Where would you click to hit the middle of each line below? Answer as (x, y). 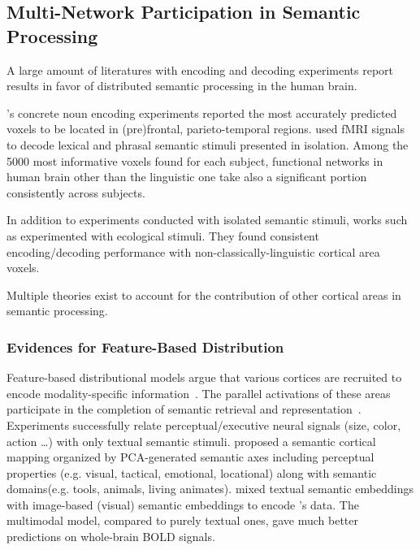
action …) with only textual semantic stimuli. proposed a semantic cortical (191, 441)
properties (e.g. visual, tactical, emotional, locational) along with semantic (192, 472)
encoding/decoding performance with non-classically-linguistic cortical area (193, 251)
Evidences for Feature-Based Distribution (145, 346)
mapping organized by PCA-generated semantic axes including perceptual (191, 457)
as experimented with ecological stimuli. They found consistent (163, 235)
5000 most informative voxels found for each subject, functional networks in (195, 160)
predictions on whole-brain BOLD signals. (111, 537)
